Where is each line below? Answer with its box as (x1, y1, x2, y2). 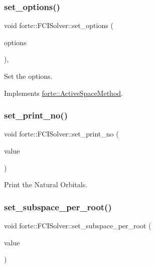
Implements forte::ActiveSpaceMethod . (4, 87, 123, 98)
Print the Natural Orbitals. (4, 179, 88, 190)
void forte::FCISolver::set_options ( (4, 20, 113, 31)
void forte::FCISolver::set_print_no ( (4, 128, 119, 139)
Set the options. (4, 71, 53, 81)
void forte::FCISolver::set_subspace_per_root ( (4, 220, 151, 230)
